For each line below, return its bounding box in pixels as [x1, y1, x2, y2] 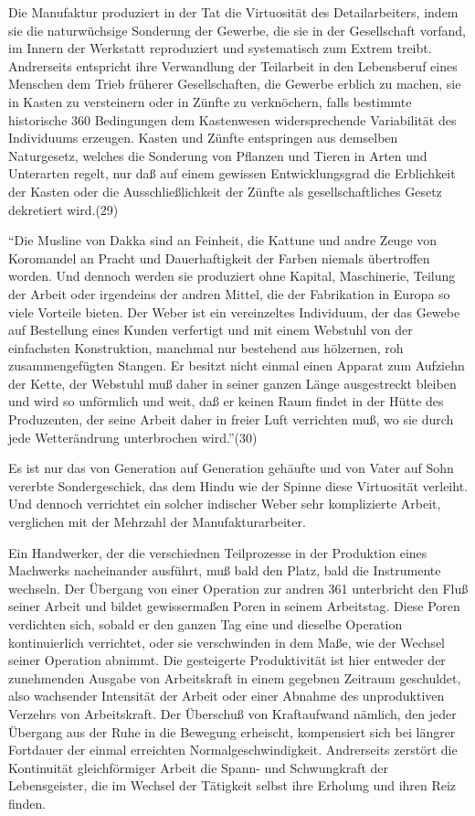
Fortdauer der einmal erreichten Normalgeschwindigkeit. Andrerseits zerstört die [8, 740, 458, 759]
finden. [8, 793, 47, 812]
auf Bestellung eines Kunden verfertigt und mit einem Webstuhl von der [8, 320, 413, 339]
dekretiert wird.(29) [8, 199, 119, 219]
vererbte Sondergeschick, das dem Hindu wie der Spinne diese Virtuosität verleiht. [8, 476, 468, 495]
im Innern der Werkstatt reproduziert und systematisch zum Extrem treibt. [8, 38, 432, 58]
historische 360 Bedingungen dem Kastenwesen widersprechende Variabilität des [8, 110, 457, 129]
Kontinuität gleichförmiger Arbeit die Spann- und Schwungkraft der [8, 757, 388, 777]
